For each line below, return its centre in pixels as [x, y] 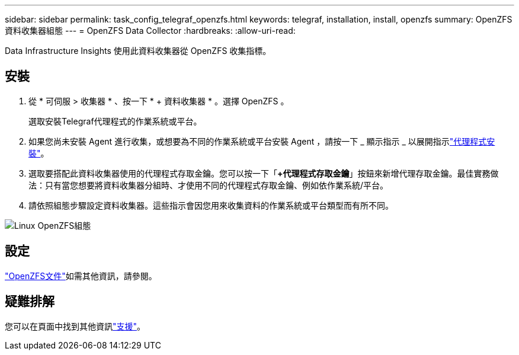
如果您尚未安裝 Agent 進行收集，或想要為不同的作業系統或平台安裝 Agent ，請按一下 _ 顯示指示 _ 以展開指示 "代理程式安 [262, 141]
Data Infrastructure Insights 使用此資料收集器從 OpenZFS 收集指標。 [138, 51]
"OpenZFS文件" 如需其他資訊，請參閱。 [81, 276]
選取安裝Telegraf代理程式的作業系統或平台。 [115, 121]
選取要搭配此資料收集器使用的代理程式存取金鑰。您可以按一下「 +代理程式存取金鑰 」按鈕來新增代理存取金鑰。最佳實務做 [264, 173]
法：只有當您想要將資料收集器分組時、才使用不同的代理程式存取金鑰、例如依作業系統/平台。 [209, 185]
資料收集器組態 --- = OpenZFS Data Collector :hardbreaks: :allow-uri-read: [150, 31]
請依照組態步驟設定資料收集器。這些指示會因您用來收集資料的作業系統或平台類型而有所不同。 [211, 205]
